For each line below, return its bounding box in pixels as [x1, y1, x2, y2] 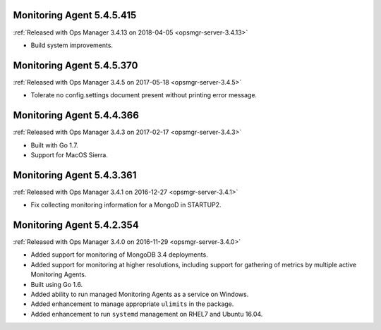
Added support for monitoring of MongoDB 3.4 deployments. [30, 250, 208, 259]
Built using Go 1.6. [30, 280, 83, 288]
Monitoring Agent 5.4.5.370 [13, 59, 138, 71]
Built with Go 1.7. [30, 141, 79, 149]
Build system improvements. [30, 41, 113, 49]
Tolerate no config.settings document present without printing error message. [30, 91, 258, 99]
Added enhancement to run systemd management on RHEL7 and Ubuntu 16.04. [30, 310, 263, 318]
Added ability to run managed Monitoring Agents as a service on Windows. [30, 290, 249, 299]
